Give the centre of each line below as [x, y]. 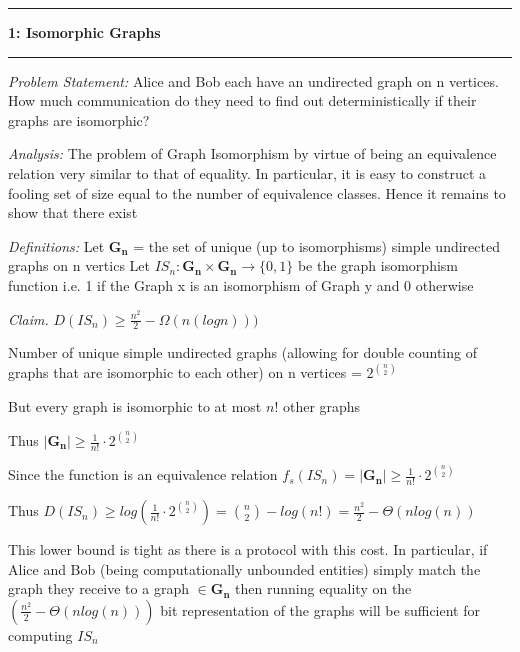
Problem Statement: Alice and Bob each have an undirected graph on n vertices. [253, 80]
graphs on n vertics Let [79, 265]
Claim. [28, 318]
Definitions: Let [56, 245]
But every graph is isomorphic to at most [135, 405]
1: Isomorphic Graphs [84, 32]
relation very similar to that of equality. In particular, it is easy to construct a [247, 172]
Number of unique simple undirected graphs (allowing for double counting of [242, 352]
